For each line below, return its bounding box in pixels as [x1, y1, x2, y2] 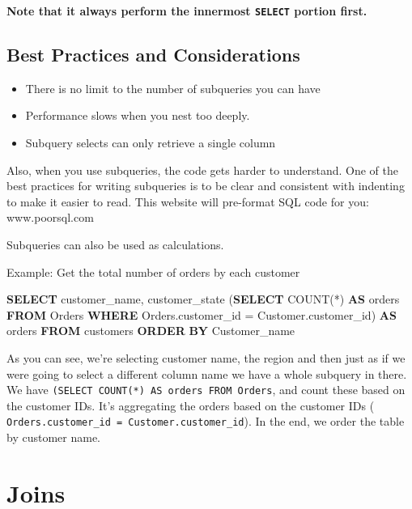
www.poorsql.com [6, 209, 94, 226]
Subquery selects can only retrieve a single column [25, 134, 276, 151]
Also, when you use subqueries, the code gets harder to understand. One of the [6, 161, 399, 178]
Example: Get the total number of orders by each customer [6, 263, 300, 280]
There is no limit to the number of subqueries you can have [25, 79, 321, 96]
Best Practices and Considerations [6, 42, 300, 67]
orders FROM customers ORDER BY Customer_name [6, 322, 295, 339]
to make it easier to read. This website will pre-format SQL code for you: [6, 193, 369, 210]
